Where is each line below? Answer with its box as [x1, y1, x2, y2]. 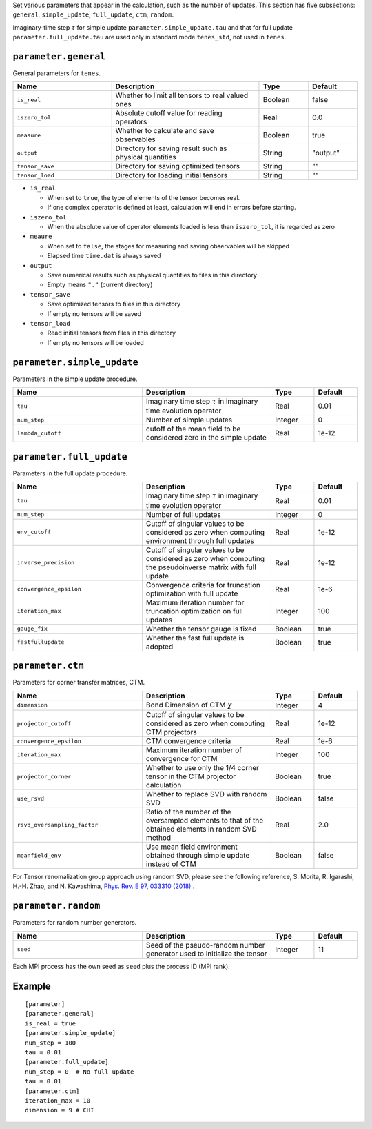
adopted [145, 642, 174, 651]
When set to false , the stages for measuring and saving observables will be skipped [47, 242, 289, 250]
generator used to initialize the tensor [145, 949, 268, 959]
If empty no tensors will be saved [47, 309, 142, 317]
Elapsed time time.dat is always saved [47, 252, 161, 260]
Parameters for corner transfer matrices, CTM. [12, 678, 145, 687]
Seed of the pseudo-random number [145, 940, 265, 950]
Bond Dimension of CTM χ [145, 700, 232, 709]
